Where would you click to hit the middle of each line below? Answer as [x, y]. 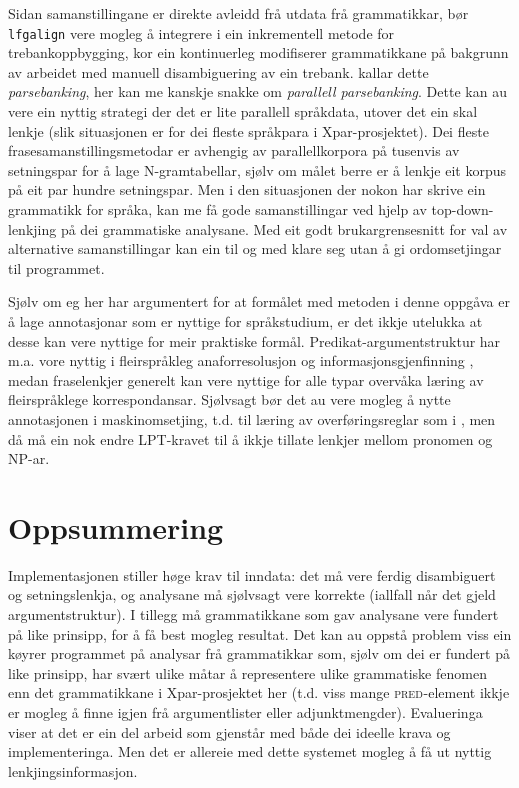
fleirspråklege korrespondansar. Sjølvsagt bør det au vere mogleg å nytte [229, 399]
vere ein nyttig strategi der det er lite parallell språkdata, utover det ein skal [243, 111]
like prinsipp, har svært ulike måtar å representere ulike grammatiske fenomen [247, 672]
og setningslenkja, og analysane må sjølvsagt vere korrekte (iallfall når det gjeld [252, 594]
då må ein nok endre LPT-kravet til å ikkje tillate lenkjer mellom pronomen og [250, 438]
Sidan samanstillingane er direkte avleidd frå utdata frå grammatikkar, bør [238, 13]
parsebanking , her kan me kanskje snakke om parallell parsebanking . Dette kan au [257, 91]
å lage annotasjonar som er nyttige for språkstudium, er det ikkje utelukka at [245, 320]
